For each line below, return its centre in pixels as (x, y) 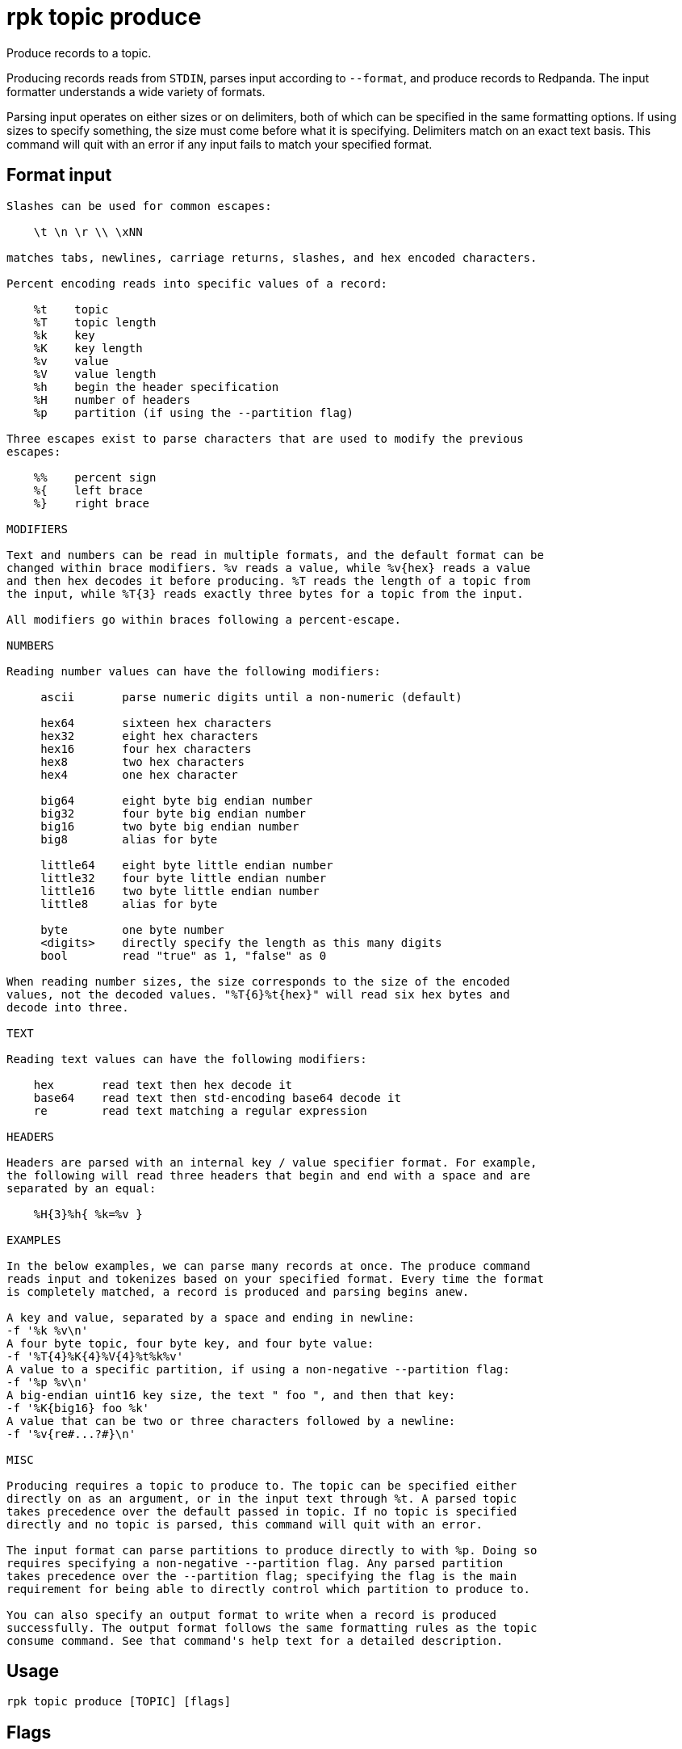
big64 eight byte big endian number (177, 800)
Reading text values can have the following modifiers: (187, 1059)
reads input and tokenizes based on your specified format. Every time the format (275, 1278)
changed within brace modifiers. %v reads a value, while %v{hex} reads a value (269, 568)
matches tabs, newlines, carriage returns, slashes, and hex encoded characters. (272, 257)
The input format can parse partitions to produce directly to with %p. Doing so (272, 1550)
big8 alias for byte (129, 839)
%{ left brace (88, 490)
